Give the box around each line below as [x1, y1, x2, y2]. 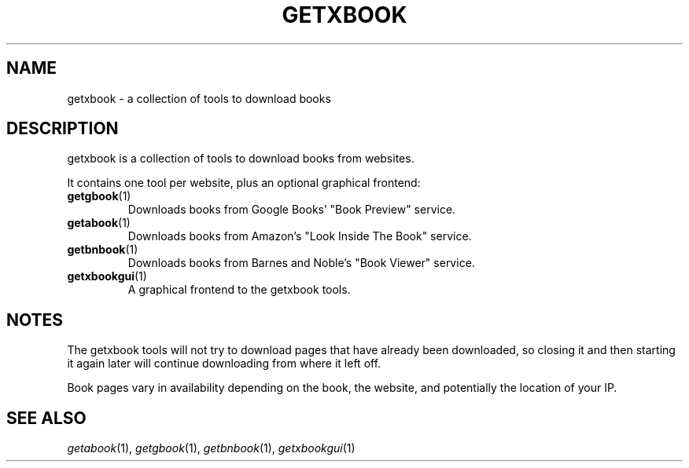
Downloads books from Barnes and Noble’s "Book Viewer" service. [127, 256, 475, 270]
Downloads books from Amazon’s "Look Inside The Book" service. [127, 229, 472, 243]
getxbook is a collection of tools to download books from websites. [67, 152, 415, 166]
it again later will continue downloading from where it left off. [67, 356, 381, 371]
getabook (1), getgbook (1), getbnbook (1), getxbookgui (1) [67, 441, 356, 455]
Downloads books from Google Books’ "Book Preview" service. [127, 203, 456, 217]
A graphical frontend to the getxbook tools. [127, 283, 351, 297]
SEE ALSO [6, 408, 87, 428]
